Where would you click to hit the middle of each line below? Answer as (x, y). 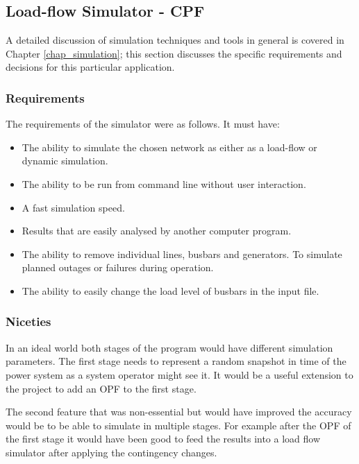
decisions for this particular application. (90, 67)
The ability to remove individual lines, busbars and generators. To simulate (182, 254)
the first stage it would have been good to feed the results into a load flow (163, 439)
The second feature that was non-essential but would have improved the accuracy (179, 412)
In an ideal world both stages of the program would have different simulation (169, 347)
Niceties (28, 321)
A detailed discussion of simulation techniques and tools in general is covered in (175, 40)
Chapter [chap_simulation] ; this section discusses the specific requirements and (174, 53)
